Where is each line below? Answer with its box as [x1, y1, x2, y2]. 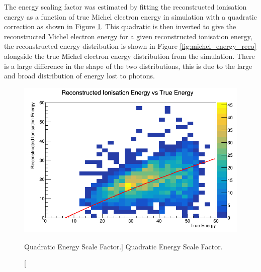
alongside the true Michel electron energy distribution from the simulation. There [4, 50, 255, 61]
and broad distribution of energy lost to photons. [4, 70, 155, 81]
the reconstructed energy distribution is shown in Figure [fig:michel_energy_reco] [4, 41, 256, 51]
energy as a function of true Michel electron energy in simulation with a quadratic [4, 11, 257, 22]
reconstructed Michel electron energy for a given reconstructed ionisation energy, [4, 31, 252, 41]
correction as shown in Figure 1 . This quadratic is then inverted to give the [4, 21, 236, 32]
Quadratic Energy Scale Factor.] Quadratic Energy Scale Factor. [24, 241, 223, 251]
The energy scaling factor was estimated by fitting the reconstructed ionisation [4, 2, 247, 12]
